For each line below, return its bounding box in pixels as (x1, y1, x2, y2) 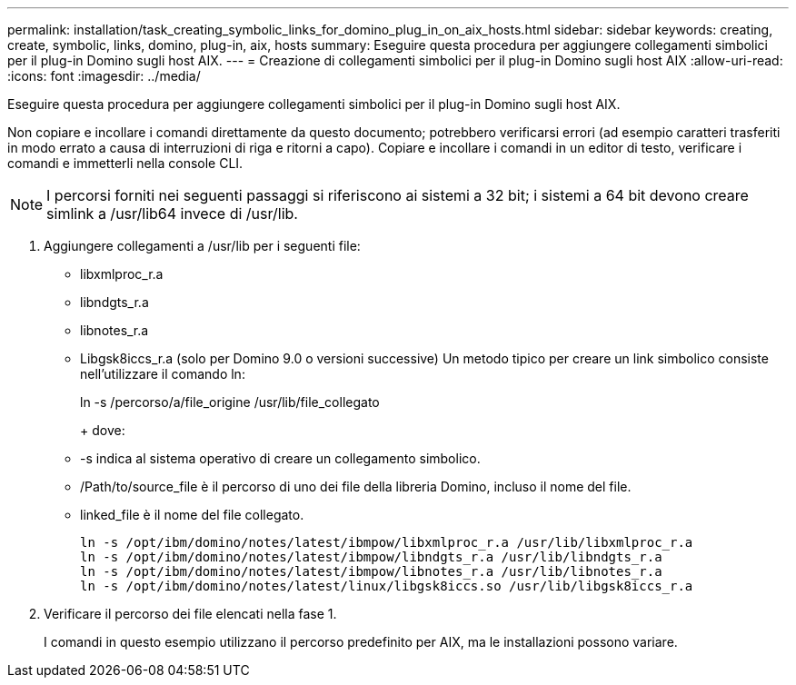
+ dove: (80, 422, 125, 438)
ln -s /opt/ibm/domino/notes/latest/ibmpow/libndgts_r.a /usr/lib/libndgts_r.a (80, 550, 662, 564)
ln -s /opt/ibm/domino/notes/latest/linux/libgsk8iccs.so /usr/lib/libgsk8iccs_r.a (80, 579, 693, 593)
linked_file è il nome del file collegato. (80, 507, 304, 522)
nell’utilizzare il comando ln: (80, 366, 245, 382)
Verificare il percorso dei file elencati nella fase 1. (44, 606, 337, 621)
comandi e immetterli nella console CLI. (7, 155, 244, 171)
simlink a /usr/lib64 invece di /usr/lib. (46, 204, 298, 223)
